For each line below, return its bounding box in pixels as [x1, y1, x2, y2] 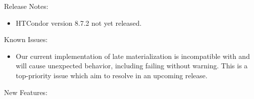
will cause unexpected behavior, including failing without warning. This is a [15, 60, 248, 71]
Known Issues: [4, 34, 48, 45]
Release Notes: [4, 1, 48, 11]
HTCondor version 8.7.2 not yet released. [15, 17, 142, 28]
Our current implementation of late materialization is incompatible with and [15, 50, 250, 61]
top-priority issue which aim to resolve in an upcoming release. [15, 70, 208, 80]
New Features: [4, 87, 48, 97]
